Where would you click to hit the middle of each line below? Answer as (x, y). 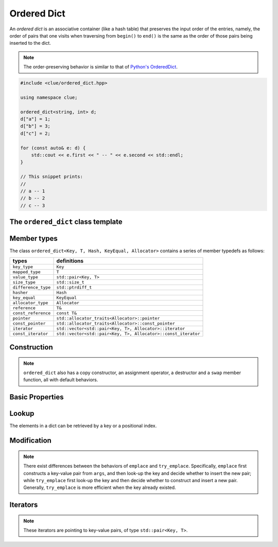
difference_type (32, 287)
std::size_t (70, 282)
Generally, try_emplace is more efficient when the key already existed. (100, 488)
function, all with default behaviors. (61, 380)
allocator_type (30, 303)
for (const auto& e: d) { (53, 148)
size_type (24, 282)
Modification (30, 441)
